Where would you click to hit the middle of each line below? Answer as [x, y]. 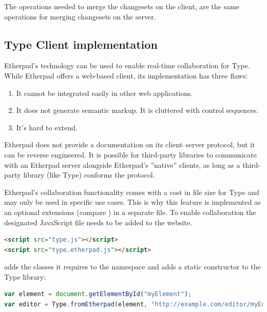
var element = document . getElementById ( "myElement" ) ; [98, 294]
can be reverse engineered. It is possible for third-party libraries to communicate [130, 154]
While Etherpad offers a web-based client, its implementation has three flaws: [126, 75]
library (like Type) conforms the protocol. [89, 175]
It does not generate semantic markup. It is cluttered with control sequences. [137, 110]
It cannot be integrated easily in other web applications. [104, 93]
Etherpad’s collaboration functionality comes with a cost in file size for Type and [132, 192]
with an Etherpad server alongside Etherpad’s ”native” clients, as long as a [122, 164]
